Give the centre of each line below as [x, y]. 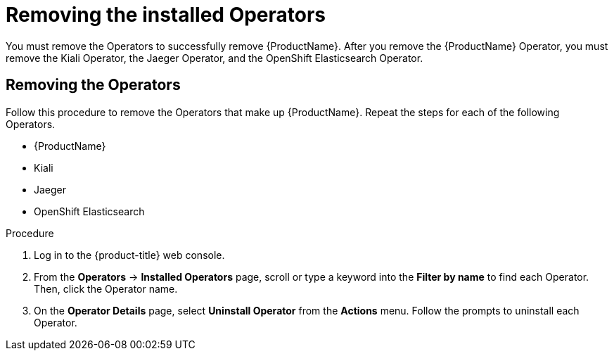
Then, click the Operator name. [106, 288]
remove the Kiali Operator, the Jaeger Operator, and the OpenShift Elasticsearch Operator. [215, 58]
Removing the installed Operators [166, 15]
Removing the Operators [93, 85]
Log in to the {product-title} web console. [129, 255]
